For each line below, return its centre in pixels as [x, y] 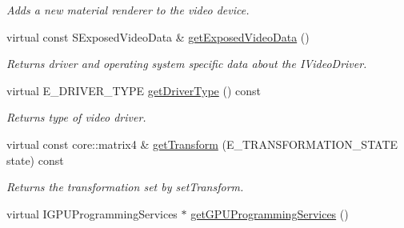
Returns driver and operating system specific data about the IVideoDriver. [187, 64]
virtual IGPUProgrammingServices [92, 213]
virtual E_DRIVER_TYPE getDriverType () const [134, 90]
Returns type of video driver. [76, 117]
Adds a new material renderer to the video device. [128, 10]
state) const [35, 160]
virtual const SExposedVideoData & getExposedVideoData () [158, 36]
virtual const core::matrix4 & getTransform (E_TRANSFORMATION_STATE [202, 144]
